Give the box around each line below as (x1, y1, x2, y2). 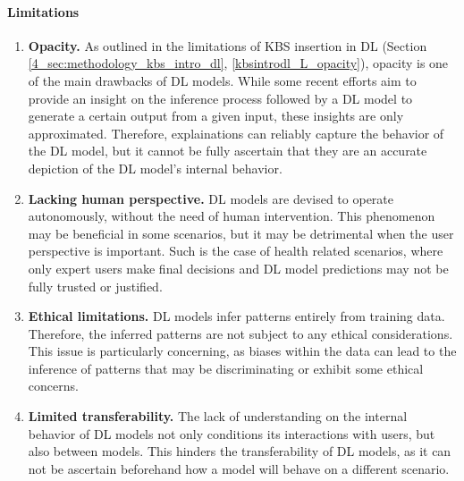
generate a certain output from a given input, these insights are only (28, 106, 404, 125)
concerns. (28, 376, 79, 395)
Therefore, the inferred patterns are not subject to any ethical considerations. (28, 324, 453, 342)
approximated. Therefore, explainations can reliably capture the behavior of (28, 123, 444, 142)
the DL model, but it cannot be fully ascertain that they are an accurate (28, 141, 427, 160)
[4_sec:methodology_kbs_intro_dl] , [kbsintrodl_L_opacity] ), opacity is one (28, 54, 449, 72)
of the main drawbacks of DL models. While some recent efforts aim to (28, 71, 417, 89)
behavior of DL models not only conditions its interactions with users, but (28, 424, 435, 443)
